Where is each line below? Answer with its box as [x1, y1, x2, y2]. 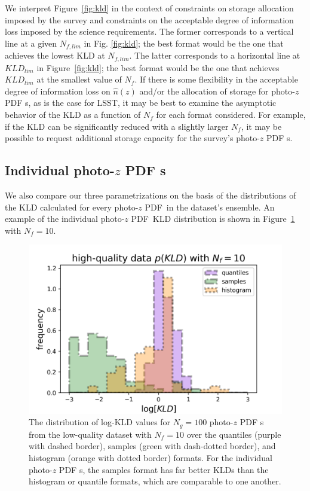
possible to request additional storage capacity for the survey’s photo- [5, 132, 260, 144]
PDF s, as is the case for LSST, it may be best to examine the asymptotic [5, 96, 277, 109]
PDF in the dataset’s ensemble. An [145, 200, 275, 213]
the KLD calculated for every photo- [5, 200, 139, 213]
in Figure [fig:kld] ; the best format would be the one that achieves [36, 61, 280, 74]
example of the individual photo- [5, 212, 125, 225]
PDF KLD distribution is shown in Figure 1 [131, 212, 295, 225]
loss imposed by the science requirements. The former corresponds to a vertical [5, 25, 294, 38]
